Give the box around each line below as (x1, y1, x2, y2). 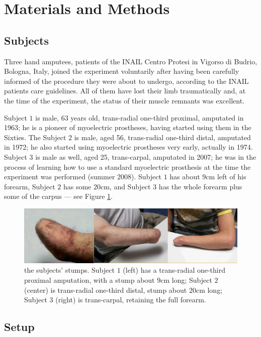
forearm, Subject (4, 181, 55, 191)
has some (63, 181, 92, 191)
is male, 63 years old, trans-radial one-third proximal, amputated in (35, 112, 244, 123)
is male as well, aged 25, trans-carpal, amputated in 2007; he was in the (35, 151, 256, 162)
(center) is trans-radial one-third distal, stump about (24, 284, 187, 295)
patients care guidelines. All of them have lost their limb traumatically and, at (4, 85, 246, 96)
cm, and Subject (100, 181, 151, 191)
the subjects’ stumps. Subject (24, 265, 115, 275)
